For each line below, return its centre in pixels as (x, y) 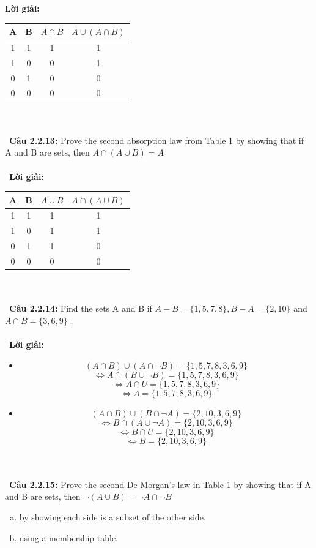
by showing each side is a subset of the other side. (112, 517)
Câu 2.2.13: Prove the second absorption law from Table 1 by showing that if (157, 140)
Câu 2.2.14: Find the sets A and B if (81, 308)
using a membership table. (68, 537)
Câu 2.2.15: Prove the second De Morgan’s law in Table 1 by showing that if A (160, 484)
